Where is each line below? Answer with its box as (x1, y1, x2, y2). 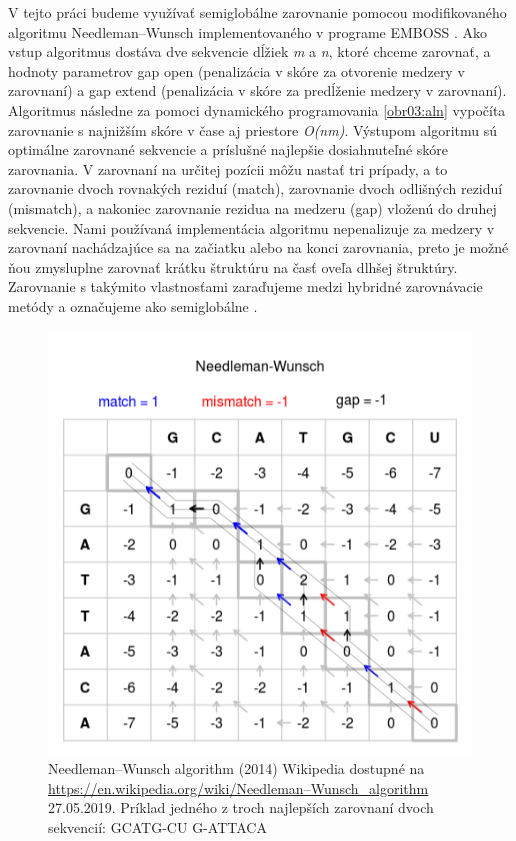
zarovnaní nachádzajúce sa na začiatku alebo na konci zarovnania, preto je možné (8, 237, 509, 258)
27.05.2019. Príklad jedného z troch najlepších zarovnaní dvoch (48, 797, 434, 818)
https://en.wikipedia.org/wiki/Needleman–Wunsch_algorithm (48, 777, 429, 798)
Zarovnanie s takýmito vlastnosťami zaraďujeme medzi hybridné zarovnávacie (8, 276, 483, 297)
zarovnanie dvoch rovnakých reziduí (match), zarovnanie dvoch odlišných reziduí (8, 178, 503, 199)
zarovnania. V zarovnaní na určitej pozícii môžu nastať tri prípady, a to (8, 158, 448, 179)
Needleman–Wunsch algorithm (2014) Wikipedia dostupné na (48, 758, 425, 779)
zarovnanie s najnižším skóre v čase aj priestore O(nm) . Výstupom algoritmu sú (8, 119, 498, 140)
